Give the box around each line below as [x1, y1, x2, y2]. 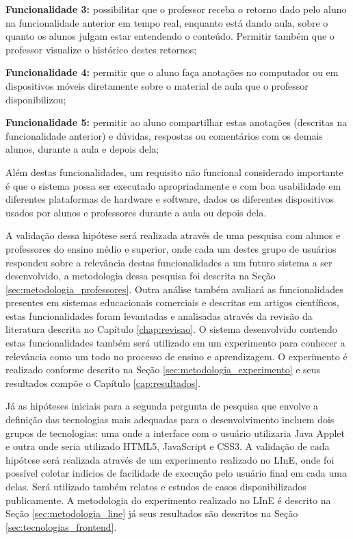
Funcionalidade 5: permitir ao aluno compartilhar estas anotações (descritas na [5, 115, 348, 129]
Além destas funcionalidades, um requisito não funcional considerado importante [5, 164, 343, 179]
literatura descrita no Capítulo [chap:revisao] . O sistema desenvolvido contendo [5, 322, 337, 336]
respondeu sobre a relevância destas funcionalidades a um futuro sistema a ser [5, 255, 332, 269]
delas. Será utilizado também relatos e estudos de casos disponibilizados [5, 479, 306, 493]
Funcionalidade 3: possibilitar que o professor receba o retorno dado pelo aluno [5, 2, 347, 16]
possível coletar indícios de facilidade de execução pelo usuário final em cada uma [5, 466, 347, 480]
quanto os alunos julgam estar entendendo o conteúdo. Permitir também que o [5, 29, 335, 43]
